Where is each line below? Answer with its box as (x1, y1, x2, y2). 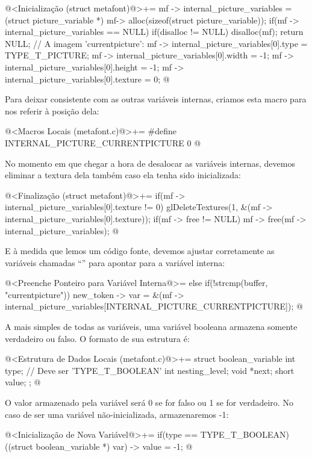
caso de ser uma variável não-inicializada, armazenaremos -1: (5, 408, 229, 420)
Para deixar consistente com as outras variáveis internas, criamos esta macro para (5, 93, 307, 105)
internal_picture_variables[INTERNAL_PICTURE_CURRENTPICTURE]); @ (5, 300, 303, 312)
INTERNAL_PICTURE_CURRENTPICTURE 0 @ (5, 136, 201, 149)
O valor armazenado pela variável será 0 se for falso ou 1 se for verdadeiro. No (5, 396, 293, 409)
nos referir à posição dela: (5, 104, 99, 117)
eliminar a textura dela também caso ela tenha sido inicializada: (5, 169, 241, 181)
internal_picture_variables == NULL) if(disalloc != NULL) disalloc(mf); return (5, 25, 304, 38)
